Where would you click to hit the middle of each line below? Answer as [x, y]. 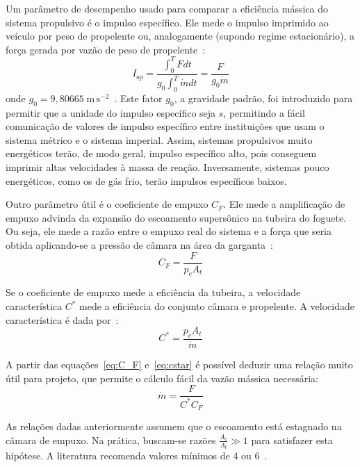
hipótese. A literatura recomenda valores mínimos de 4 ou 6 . [137, 456]
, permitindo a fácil [264, 112]
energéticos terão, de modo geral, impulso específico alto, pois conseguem [161, 153]
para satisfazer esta [292, 440]
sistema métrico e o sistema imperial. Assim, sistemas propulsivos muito [159, 139]
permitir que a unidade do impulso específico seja [111, 112]
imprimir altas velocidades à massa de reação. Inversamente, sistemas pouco [167, 167]
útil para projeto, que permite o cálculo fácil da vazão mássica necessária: [162, 378]
